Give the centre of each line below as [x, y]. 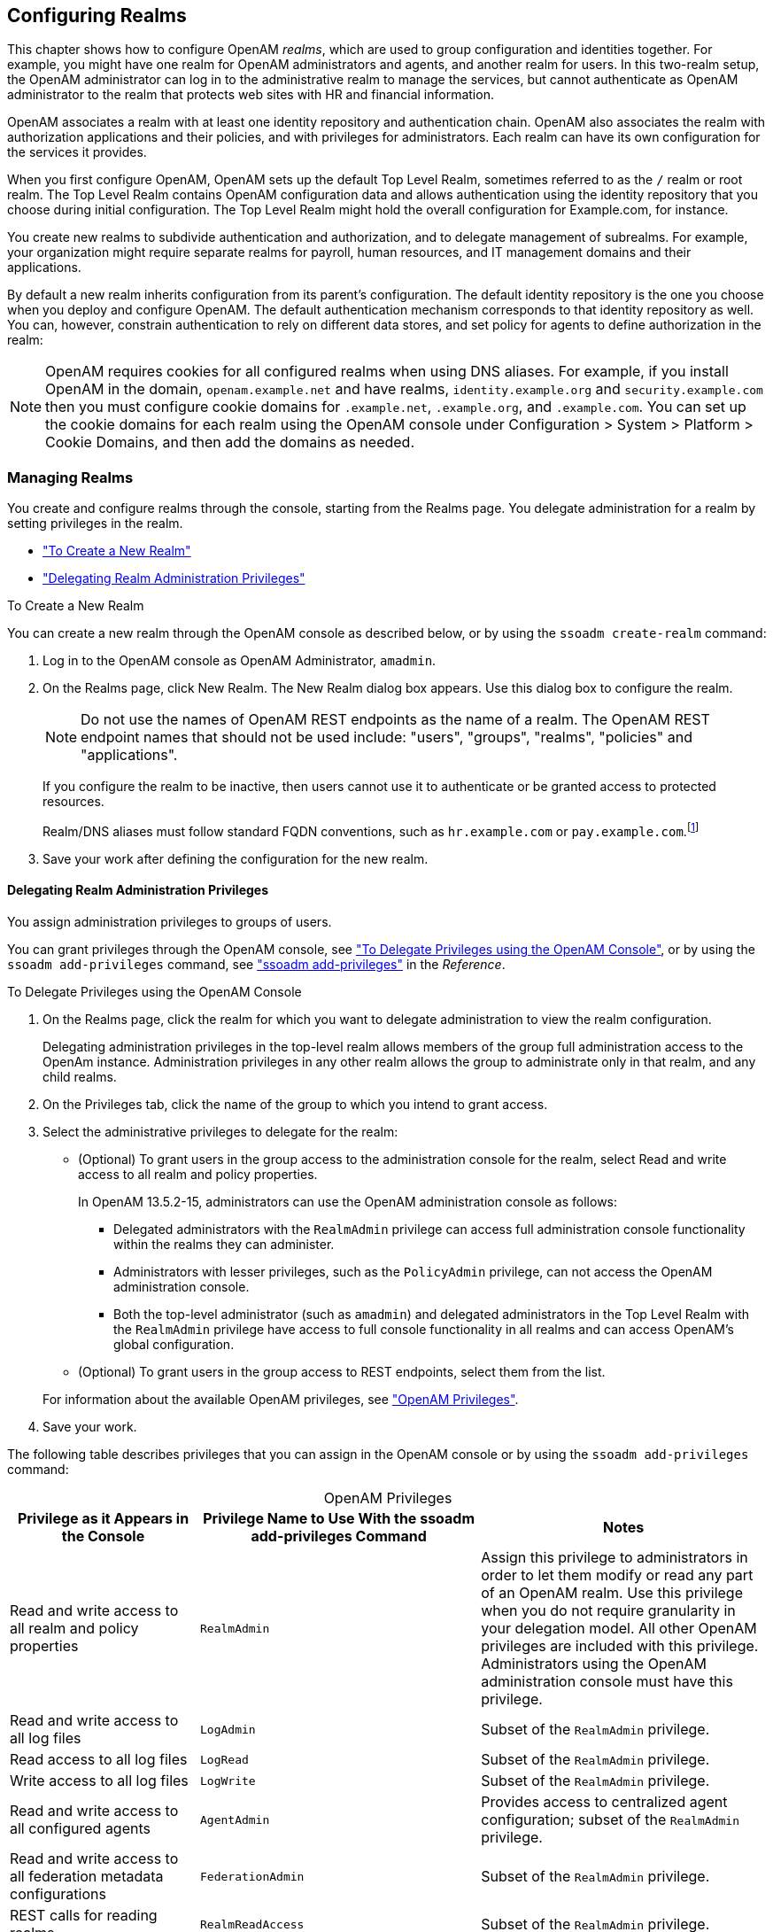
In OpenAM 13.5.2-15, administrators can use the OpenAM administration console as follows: [348, 1202]
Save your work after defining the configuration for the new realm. [236, 858]
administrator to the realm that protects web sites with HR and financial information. [251, 95]
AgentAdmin [235, 1819]
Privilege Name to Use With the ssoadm [339, 1519]
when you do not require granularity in [608, 1611]
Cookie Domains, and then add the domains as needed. [230, 442]
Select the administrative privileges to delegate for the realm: [220, 1132]
